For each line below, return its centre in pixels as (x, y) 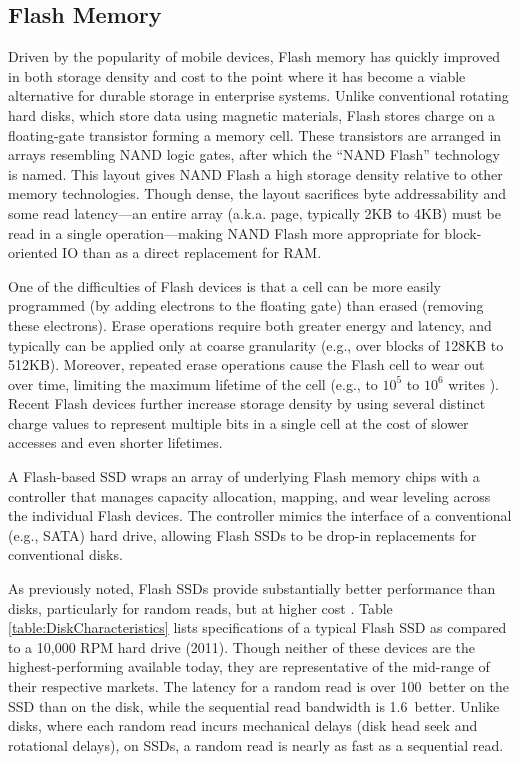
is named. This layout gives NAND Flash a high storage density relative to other (255, 173)
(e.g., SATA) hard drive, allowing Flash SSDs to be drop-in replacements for (242, 534)
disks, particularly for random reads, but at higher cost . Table (200, 607)
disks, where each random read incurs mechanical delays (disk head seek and (243, 725)
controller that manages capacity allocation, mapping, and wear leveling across (249, 495)
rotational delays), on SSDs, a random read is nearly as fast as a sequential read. (256, 744)
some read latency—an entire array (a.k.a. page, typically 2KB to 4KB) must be (255, 212)
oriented (33, 252)
